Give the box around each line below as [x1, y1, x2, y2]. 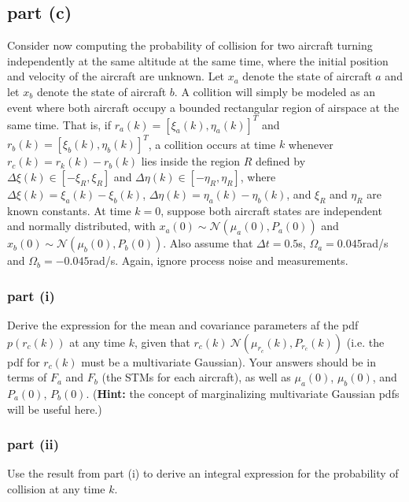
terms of [7, 369, 47, 385]
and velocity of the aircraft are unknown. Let [7, 68, 225, 84]
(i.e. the [346, 333, 385, 350]
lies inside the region [141, 153, 241, 169]
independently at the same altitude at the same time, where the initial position [7, 52, 389, 69]
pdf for [7, 353, 40, 370]
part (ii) [7, 434, 59, 454]
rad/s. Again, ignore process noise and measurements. [89, 252, 348, 269]
